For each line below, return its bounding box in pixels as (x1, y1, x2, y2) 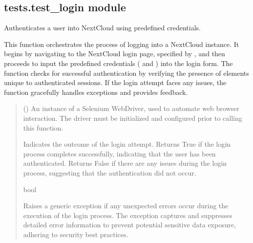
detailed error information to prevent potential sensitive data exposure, (23, 220, 236, 230)
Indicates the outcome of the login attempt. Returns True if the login (23, 139, 231, 149)
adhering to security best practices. (23, 229, 128, 239)
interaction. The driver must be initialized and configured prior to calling (23, 112, 242, 123)
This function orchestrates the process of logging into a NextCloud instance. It (4, 39, 239, 49)
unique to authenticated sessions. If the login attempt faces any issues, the (4, 77, 227, 88)
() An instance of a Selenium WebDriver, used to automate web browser (23, 103, 239, 113)
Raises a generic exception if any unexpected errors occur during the (23, 200, 229, 211)
